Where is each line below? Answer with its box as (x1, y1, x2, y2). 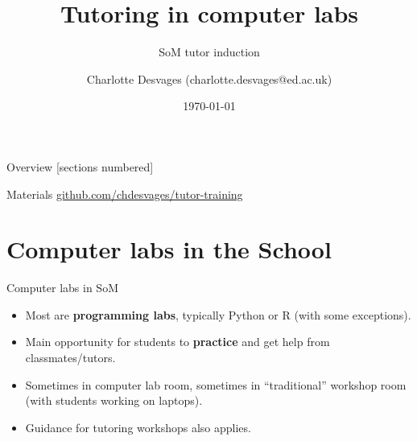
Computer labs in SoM (6, 279, 118, 296)
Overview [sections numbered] (6, 158, 154, 175)
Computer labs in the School (6, 233, 332, 266)
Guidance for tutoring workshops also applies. (25, 418, 251, 435)
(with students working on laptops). (25, 392, 203, 409)
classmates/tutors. (25, 349, 116, 365)
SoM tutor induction (159, 43, 260, 60)
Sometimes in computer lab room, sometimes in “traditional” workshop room (25, 376, 407, 393)
